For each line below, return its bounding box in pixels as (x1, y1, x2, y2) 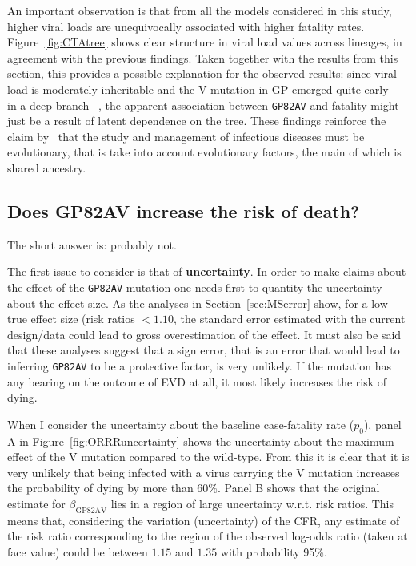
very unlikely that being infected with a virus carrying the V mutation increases (7, 463, 400, 480)
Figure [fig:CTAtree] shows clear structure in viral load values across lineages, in (7, 34, 402, 51)
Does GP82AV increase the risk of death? (7, 198, 360, 223)
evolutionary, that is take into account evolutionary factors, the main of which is (7, 144, 402, 160)
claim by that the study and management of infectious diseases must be (7, 127, 365, 144)
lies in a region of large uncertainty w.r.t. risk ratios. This (110, 495, 394, 512)
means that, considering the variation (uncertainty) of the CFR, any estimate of (7, 511, 400, 528)
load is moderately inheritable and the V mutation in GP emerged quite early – (7, 80, 398, 97)
